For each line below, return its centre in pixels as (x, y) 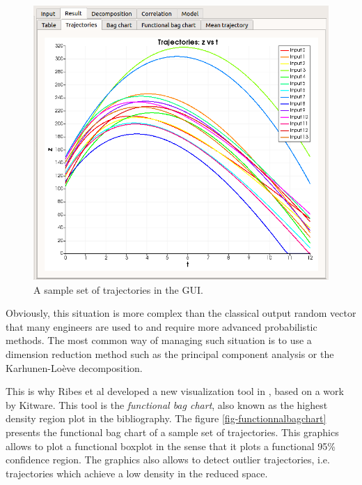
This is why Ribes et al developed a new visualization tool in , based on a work (175, 391)
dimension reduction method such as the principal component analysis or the (170, 353)
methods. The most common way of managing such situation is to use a (159, 340)
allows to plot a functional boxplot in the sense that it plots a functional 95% (171, 446)
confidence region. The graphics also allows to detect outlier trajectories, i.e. (168, 460)
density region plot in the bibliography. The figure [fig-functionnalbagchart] (166, 418)
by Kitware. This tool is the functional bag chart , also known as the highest (167, 404)
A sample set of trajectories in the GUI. (118, 289)
